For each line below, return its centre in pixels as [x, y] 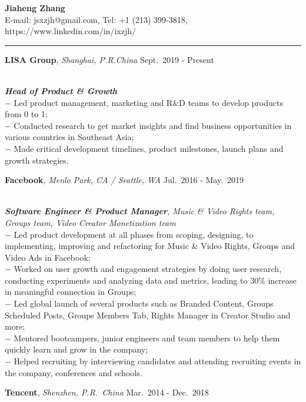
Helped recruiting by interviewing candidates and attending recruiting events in [157, 361]
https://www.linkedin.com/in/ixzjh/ [70, 31]
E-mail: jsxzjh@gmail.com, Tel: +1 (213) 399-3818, [96, 19]
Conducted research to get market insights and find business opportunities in [153, 125]
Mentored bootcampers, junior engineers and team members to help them [147, 338]
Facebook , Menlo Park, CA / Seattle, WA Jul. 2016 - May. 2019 [124, 180]
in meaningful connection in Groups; [71, 292]
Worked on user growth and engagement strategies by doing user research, [148, 269]
